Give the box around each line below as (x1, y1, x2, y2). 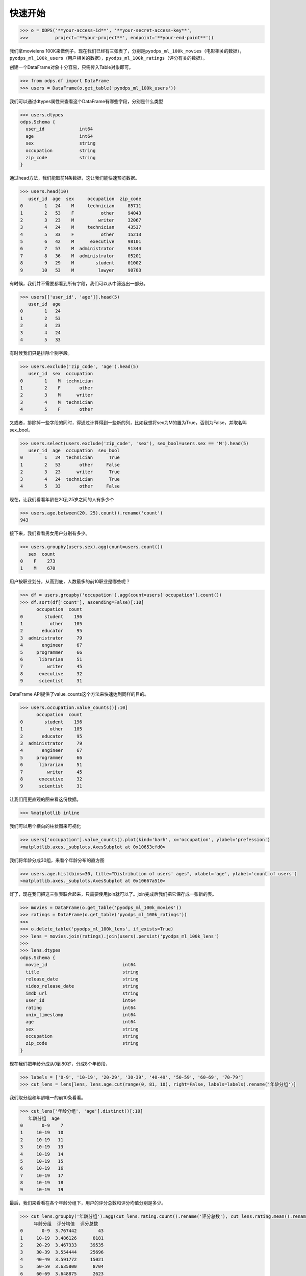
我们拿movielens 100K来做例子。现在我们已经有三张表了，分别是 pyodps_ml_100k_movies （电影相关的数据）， (9, 47, 244, 54)
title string (25, 969, 139, 975)
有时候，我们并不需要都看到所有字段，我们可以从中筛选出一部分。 (9, 280, 148, 286)
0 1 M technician (20, 378, 93, 384)
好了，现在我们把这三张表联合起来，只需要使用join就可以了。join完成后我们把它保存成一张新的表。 (9, 891, 217, 897)
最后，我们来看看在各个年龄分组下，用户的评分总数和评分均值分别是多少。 (9, 1200, 166, 1206)
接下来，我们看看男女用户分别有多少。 (9, 530, 90, 536)
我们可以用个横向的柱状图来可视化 (9, 823, 81, 829)
